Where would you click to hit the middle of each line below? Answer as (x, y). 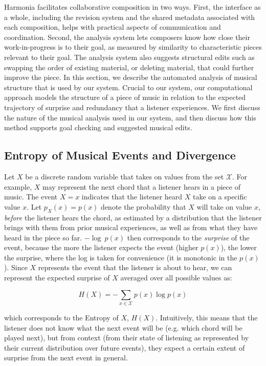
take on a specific (220, 197)
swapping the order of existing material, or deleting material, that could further (129, 67)
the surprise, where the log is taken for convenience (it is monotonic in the (121, 257)
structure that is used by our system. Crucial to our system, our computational (128, 87)
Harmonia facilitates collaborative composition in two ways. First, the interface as (132, 7)
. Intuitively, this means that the (207, 317)
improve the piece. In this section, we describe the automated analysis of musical (131, 77)
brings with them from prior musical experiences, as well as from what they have (131, 227)
